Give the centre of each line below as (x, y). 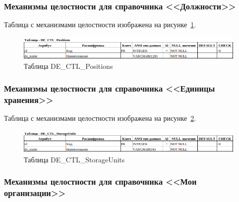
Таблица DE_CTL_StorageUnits (74, 159)
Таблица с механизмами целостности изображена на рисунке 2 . (100, 118)
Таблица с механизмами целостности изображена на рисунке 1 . (100, 25)
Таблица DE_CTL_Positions (68, 66)
